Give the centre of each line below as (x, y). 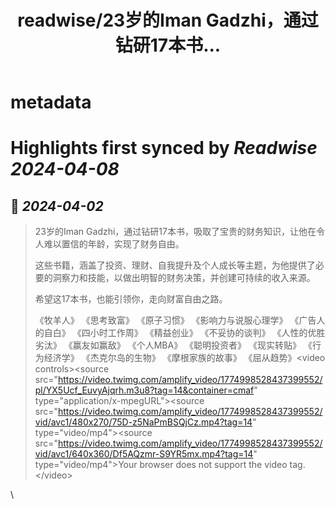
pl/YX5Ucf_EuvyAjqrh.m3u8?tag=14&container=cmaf (144, 390)
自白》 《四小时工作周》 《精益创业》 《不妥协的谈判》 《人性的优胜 (184, 333)
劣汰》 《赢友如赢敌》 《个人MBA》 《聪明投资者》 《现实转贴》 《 (173, 345)
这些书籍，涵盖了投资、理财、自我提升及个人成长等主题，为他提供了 (175, 265)
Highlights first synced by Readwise (164, 148)
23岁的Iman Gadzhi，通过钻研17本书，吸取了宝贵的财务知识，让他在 (175, 232)
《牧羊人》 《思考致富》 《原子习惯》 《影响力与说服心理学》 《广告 (175, 320)
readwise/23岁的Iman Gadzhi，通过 (168, 20)
